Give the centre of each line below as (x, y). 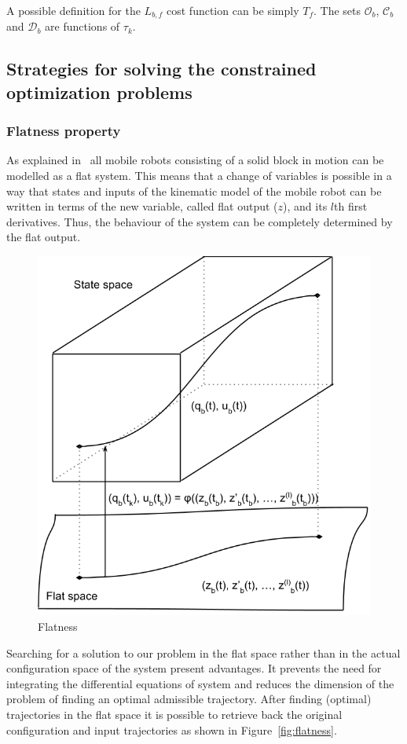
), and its (305, 206)
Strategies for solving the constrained (161, 69)
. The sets (337, 10)
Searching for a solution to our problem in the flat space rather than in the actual (203, 652)
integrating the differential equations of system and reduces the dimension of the (200, 683)
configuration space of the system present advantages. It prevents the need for (194, 668)
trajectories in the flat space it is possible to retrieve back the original (174, 714)
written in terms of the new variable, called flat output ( (142, 206)
